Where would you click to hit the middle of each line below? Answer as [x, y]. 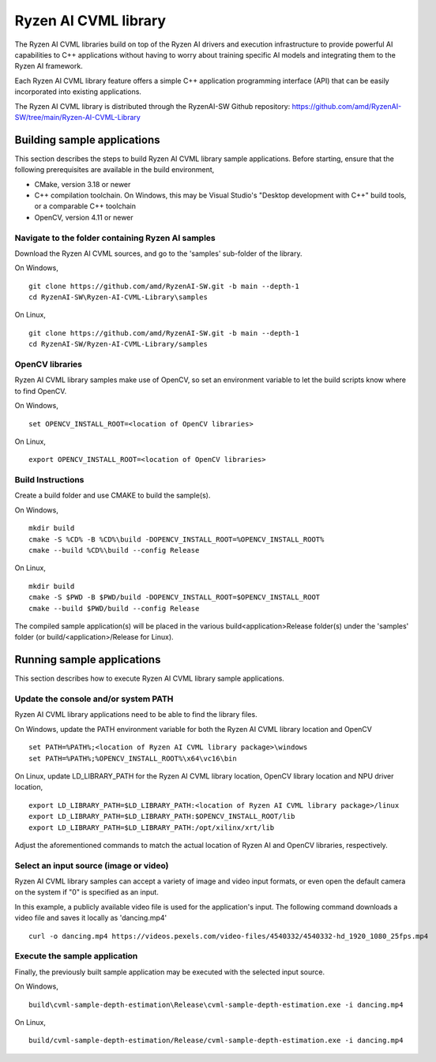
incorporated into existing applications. [78, 92]
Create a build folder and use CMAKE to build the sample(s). [113, 495]
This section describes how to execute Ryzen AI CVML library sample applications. [149, 678]
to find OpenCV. [41, 391]
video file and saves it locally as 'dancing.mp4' [91, 918]
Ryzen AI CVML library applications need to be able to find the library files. [136, 715]
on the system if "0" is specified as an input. [87, 892]
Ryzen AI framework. [49, 66]
